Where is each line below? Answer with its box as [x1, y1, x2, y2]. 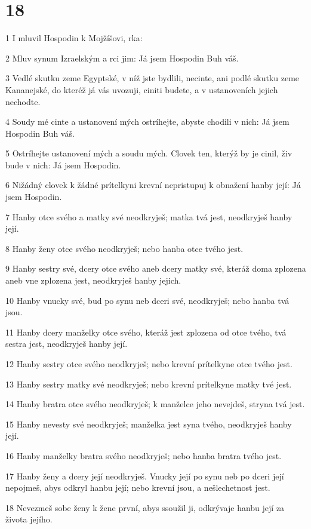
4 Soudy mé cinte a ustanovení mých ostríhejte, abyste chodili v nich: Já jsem [5, 115, 290, 128]
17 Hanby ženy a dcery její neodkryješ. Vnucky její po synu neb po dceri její [5, 469, 284, 482]
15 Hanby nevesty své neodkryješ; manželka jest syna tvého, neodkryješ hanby [5, 417, 292, 430]
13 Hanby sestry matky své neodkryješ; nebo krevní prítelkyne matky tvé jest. [5, 377, 292, 390]
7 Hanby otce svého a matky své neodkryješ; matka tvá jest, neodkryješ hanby [5, 210, 292, 223]
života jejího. [5, 513, 53, 525]
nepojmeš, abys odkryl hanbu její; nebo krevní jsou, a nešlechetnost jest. [5, 481, 270, 494]
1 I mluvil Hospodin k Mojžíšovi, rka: [5, 32, 143, 44]
